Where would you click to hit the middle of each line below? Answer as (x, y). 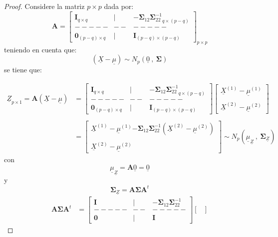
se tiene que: (23, 70)
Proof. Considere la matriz (44, 6)
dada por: (119, 6)
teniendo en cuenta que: (40, 49)
